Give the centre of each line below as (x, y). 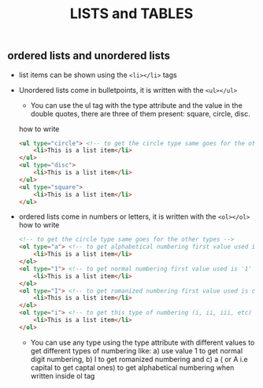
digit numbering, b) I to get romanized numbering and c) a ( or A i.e (139, 359)
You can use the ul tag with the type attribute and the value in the (137, 105)
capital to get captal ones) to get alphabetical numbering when (132, 368)
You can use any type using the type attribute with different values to (143, 342)
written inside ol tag (63, 375)
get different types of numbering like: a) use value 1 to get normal (137, 350)
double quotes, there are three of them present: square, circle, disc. (140, 113)
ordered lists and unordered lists (89, 56)
